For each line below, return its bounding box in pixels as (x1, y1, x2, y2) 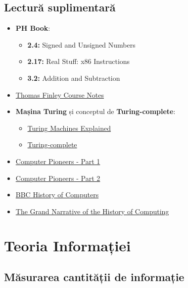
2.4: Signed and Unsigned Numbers (27, 39, 136, 50)
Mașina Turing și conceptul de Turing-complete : (15, 106, 176, 116)
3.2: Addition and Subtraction (27, 72, 120, 83)
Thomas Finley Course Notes (15, 89, 104, 100)
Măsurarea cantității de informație (4, 269, 185, 285)
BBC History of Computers (15, 189, 99, 200)
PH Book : (15, 23, 50, 33)
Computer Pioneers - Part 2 (15, 173, 100, 183)
